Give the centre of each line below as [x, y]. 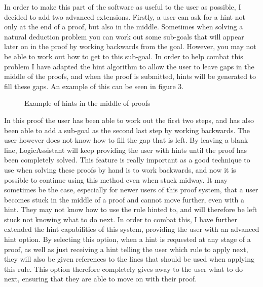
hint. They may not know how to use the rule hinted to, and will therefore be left [131, 209]
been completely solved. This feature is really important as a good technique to [127, 160]
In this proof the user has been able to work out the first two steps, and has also [129, 120]
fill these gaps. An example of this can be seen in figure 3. [94, 86]
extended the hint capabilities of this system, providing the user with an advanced [132, 229]
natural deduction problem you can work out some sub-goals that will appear [124, 36]
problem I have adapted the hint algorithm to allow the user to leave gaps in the [129, 66]
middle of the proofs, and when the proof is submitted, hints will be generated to [130, 76]
